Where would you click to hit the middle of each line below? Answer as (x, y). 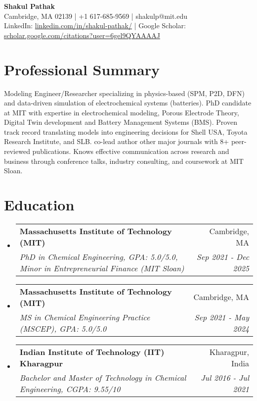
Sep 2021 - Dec (223, 256)
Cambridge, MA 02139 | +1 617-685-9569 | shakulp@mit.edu (96, 16)
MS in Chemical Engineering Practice (85, 317)
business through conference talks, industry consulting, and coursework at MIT (124, 161)
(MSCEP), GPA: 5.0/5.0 (63, 328)
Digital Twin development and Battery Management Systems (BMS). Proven (121, 122)
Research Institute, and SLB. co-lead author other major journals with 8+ (117, 141)
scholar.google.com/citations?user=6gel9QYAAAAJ (82, 35)
